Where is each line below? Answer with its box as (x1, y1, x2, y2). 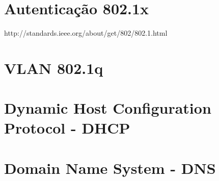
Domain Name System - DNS (4, 157, 216, 178)
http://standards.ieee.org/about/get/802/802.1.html (4, 28, 168, 38)
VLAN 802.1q (4, 57, 103, 78)
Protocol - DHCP (4, 117, 130, 138)
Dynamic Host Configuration (4, 97, 211, 118)
